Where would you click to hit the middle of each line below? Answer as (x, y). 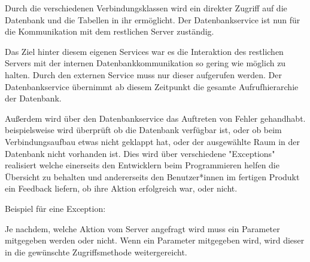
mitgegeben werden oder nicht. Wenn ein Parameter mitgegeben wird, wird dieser (155, 240)
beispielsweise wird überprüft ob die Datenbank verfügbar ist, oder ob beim (143, 130)
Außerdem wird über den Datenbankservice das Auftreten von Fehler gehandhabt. (155, 118)
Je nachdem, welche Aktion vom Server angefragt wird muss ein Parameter (142, 228)
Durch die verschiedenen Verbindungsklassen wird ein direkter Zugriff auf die (146, 8)
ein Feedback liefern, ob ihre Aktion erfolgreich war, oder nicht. (121, 188)
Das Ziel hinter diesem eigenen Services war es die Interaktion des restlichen (144, 51)
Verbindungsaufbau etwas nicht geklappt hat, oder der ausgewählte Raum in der (152, 141)
